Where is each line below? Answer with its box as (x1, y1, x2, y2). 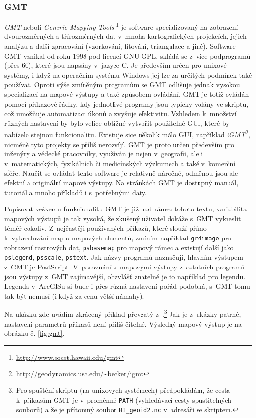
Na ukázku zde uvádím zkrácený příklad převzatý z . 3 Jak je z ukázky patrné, (4, 307, 241, 319)
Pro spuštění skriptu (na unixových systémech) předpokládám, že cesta (16, 385, 230, 395)
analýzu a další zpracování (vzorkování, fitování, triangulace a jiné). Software (4, 41, 236, 51)
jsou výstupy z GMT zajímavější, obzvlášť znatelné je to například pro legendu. (4, 271, 246, 281)
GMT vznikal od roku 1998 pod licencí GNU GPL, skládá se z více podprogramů (4, 50, 251, 60)
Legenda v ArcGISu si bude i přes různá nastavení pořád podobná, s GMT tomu (4, 281, 250, 291)
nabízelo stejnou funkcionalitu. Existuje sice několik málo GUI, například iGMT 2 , (4, 128, 250, 140)
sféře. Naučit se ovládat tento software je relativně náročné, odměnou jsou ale (4, 168, 238, 178)
